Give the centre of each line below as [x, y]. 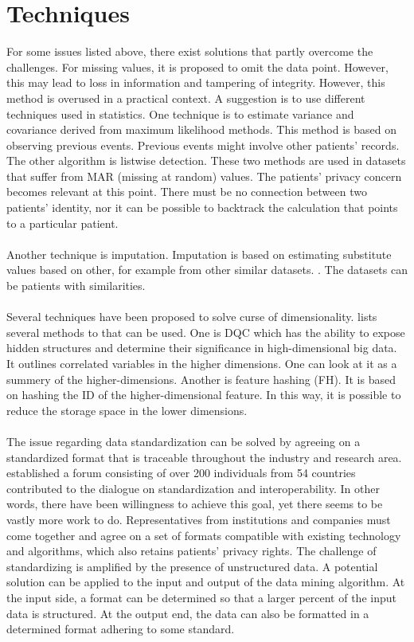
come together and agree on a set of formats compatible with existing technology [204, 535]
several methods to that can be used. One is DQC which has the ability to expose [206, 332]
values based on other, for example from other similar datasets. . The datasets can [207, 270]
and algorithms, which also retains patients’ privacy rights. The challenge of [191, 551]
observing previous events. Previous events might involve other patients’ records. [203, 145]
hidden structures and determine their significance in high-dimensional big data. [202, 348]
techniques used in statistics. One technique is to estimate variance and [180, 114]
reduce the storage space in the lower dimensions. [127, 410]
